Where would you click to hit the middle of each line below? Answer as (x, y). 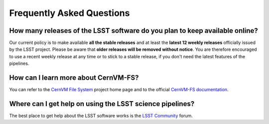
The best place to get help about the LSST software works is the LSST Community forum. (101, 116)
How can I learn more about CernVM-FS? (74, 78)
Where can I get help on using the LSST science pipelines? (102, 104)
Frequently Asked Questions (69, 13)
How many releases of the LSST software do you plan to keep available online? (134, 31)
